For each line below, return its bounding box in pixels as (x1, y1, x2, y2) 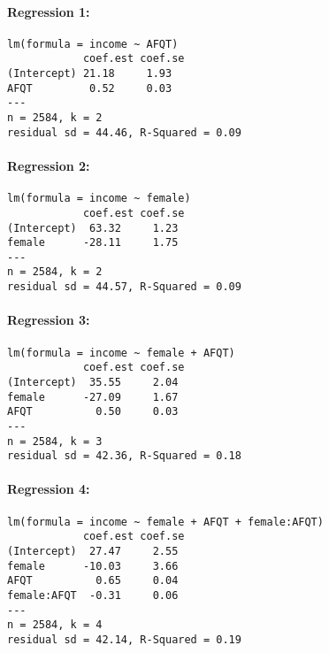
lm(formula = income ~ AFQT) (7, 37, 179, 50)
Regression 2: (7, 156, 90, 174)
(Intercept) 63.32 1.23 (7, 221, 179, 234)
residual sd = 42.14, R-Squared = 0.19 (7, 633, 241, 646)
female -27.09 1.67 (7, 390, 179, 403)
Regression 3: (7, 311, 90, 329)
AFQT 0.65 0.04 (7, 574, 179, 588)
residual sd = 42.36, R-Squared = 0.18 (7, 449, 241, 463)
